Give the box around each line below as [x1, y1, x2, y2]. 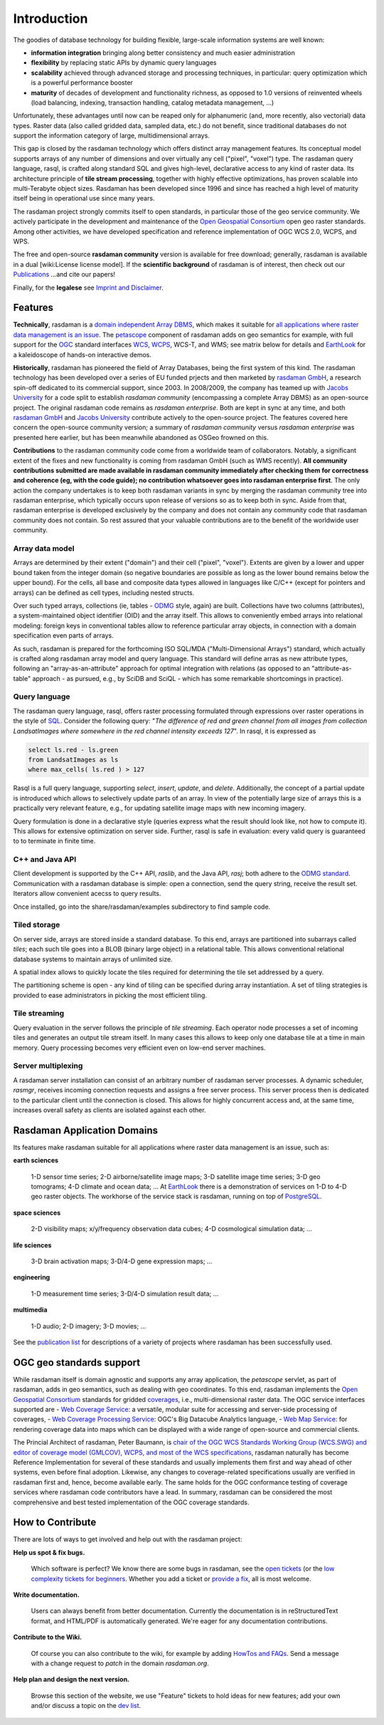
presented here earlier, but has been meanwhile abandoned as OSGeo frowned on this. [13, 433, 269, 441]
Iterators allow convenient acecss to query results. [13, 890, 161, 898]
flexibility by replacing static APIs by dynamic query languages [31, 58, 217, 67]
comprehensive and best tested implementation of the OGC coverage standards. [13, 1498, 250, 1507]
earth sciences [13, 1156, 59, 1165]
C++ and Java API [13, 855, 77, 865]
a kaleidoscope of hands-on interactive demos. [13, 350, 152, 359]
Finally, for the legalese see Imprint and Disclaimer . [13, 283, 164, 292]
